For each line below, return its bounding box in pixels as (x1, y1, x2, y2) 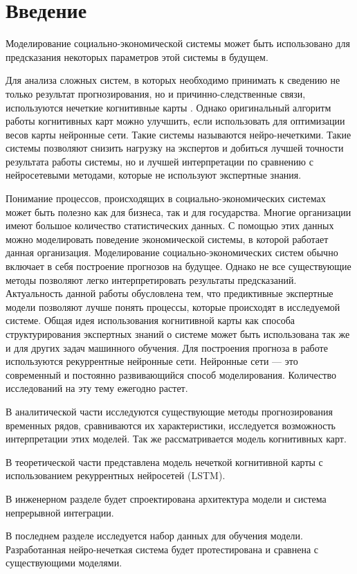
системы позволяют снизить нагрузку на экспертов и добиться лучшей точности (6, 141, 344, 155)
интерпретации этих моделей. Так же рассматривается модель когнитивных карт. (6, 431, 347, 446)
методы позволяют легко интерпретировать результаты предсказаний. (6, 272, 297, 287)
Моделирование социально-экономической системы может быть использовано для (6, 36, 350, 51)
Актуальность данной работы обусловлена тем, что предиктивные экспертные (6, 286, 333, 301)
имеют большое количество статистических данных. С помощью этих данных (6, 218, 334, 233)
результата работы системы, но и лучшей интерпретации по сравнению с (6, 154, 313, 168)
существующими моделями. (6, 555, 122, 570)
